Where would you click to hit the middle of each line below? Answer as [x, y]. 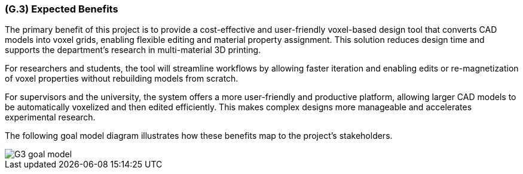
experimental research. [50, 117]
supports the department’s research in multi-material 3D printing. [133, 50]
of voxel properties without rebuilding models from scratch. [122, 79]
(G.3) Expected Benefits [62, 9]
